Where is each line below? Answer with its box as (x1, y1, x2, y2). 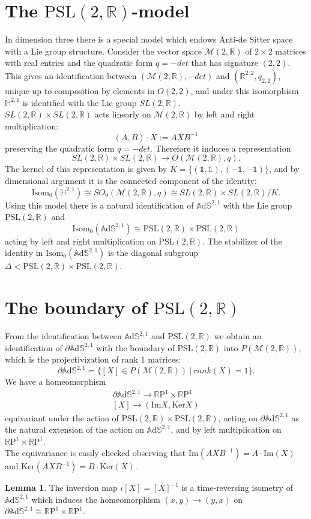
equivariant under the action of (5, 411, 119, 424)
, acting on (218, 411, 258, 424)
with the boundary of (96, 341, 175, 354)
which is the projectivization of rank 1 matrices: (5, 353, 181, 366)
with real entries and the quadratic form (5, 56, 153, 69)
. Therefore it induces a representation (150, 141, 291, 154)
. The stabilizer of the (202, 234, 282, 247)
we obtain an (214, 330, 262, 342)
